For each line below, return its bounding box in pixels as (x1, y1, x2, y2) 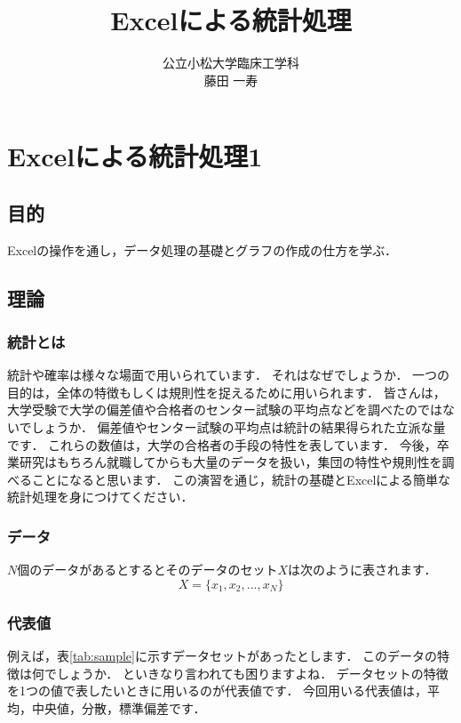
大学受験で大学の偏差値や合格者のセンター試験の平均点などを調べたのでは (7, 400, 442, 419)
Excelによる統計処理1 (7, 138, 263, 174)
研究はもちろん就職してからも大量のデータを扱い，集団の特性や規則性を (19, 453, 442, 471)
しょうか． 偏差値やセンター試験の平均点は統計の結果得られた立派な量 (31, 418, 446, 437)
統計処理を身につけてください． (7, 487, 194, 506)
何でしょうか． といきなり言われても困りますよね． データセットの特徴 (31, 663, 449, 682)
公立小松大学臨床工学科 (163, 53, 299, 72)
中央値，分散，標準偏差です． (31, 698, 206, 717)
